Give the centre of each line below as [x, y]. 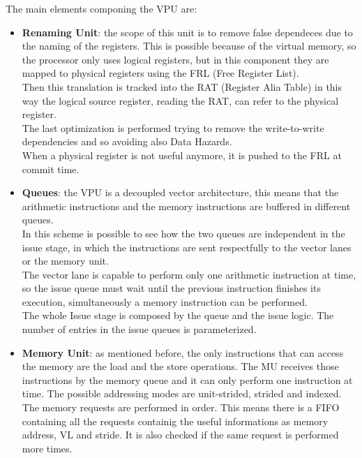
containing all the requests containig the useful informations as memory [175, 421]
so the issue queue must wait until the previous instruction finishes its [171, 288]
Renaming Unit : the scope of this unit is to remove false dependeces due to [187, 32]
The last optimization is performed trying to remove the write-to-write [173, 127]
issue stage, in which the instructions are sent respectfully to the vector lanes [187, 247]
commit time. [51, 169]
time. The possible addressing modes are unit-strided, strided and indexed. [182, 393]
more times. [47, 448]
